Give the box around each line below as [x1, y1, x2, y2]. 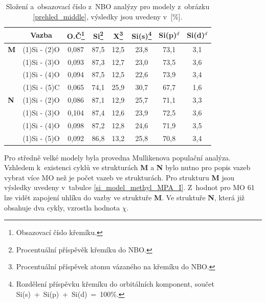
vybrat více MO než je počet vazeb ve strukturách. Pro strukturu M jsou [4, 172, 234, 182]
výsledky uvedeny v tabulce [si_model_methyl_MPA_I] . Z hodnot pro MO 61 [4, 182, 255, 193]
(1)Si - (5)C [23, 82, 60, 92]
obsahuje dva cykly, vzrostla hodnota [4, 202, 120, 213]
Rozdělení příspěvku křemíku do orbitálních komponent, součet [16, 278, 214, 289]
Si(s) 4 [131, 29, 152, 41]
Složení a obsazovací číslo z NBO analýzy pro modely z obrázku [6, 1, 210, 11]
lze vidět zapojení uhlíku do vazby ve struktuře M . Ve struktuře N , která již [4, 192, 245, 203]
